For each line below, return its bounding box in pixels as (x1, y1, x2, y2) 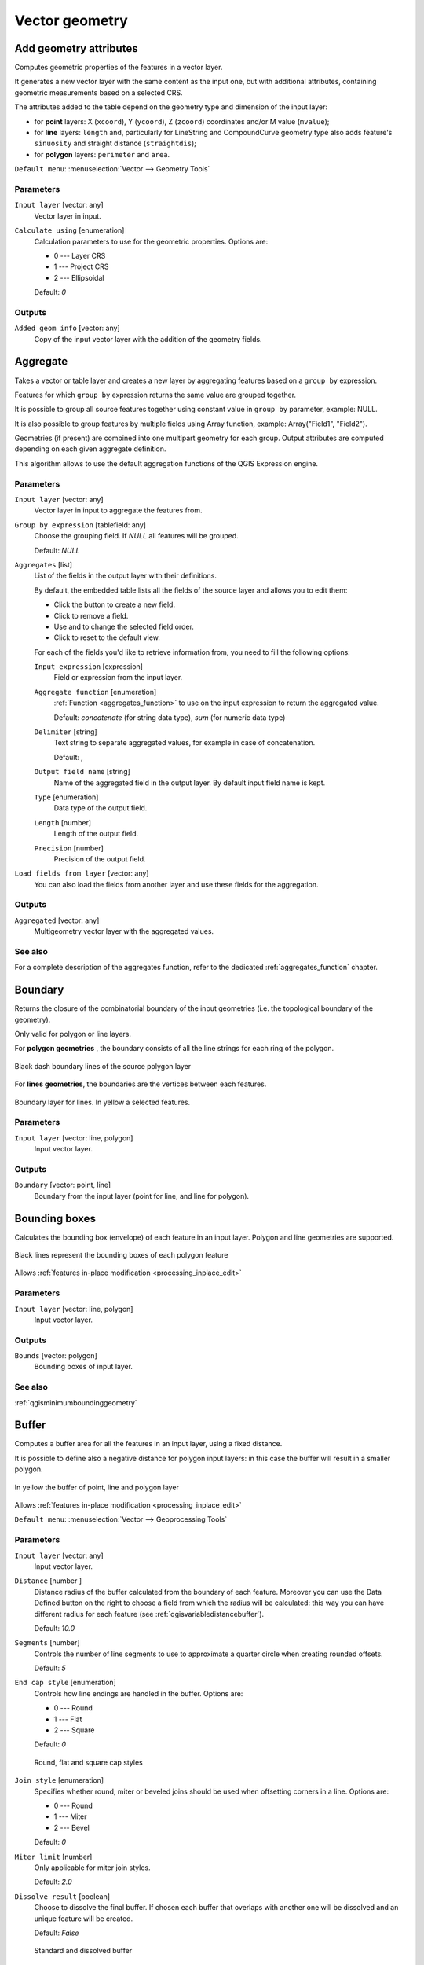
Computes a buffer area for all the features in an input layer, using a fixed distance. (14, 1439, 283, 1449)
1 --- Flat (53, 1714, 82, 1724)
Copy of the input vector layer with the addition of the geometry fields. (34, 334, 262, 343)
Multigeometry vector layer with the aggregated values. (34, 927, 214, 936)
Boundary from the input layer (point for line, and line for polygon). (34, 1191, 250, 1200)
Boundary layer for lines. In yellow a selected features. (14, 1097, 191, 1107)
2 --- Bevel (53, 1823, 90, 1832)
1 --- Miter (53, 1812, 87, 1821)
